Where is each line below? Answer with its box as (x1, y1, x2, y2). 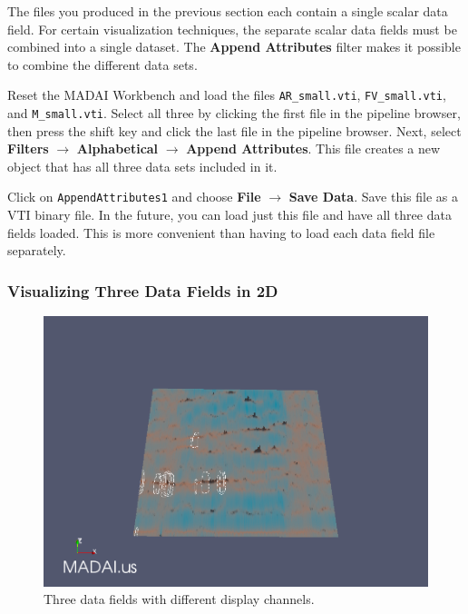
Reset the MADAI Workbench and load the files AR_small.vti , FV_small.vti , (7, 85, 446, 104)
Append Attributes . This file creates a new (186, 139, 441, 158)
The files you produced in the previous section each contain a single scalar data (7, 2, 448, 20)
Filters (7, 139, 49, 158)
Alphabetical (76, 139, 159, 158)
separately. (7, 241, 66, 260)
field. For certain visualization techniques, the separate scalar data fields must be (7, 19, 457, 38)
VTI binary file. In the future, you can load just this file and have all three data (7, 205, 452, 224)
